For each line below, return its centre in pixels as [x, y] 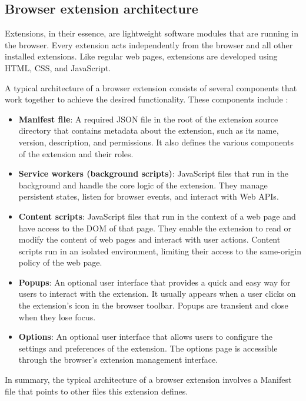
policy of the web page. [60, 262]
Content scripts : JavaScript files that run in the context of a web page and [157, 216]
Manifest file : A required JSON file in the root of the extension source [148, 119]
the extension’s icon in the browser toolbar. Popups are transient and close [153, 305]
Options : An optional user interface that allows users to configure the [146, 337]
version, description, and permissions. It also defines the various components [156, 142]
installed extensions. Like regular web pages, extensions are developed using [141, 56]
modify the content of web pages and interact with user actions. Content [149, 239]
